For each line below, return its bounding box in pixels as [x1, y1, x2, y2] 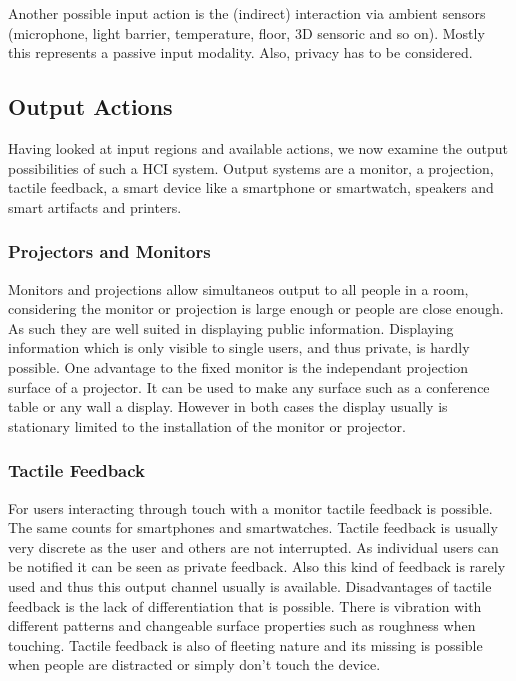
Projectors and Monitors [8, 239, 211, 264]
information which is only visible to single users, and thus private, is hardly [8, 337, 470, 358]
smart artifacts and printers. [8, 196, 182, 217]
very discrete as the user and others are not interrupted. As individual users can [8, 536, 499, 557]
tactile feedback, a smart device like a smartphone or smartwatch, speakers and [8, 177, 494, 198]
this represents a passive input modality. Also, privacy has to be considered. [8, 42, 473, 63]
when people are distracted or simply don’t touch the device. [8, 654, 381, 675]
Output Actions [8, 91, 173, 122]
